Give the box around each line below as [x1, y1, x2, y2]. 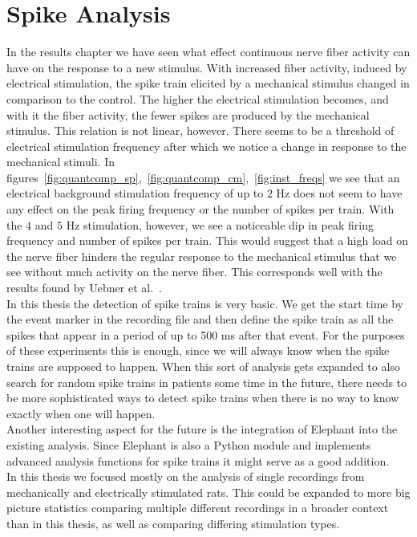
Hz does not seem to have [276, 185, 403, 201]
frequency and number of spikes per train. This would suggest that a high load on [6, 232, 409, 249]
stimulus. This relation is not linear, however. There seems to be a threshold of [6, 122, 395, 139]
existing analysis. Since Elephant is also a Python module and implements [6, 436, 371, 453]
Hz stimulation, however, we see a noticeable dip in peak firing [66, 216, 374, 233]
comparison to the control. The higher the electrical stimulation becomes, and [6, 90, 389, 107]
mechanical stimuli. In [6, 153, 115, 170]
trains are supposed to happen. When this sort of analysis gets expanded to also [6, 358, 400, 374]
